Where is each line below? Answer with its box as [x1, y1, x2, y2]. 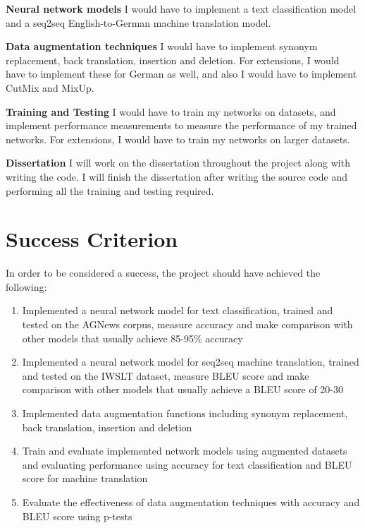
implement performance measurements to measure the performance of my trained [6, 118, 357, 133]
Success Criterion [6, 224, 178, 253]
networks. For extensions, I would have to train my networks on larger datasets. [6, 131, 350, 146]
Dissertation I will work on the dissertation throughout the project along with [6, 155, 350, 170]
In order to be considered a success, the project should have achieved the [6, 265, 321, 280]
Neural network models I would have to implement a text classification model [6, 1, 357, 16]
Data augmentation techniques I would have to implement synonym [6, 39, 318, 54]
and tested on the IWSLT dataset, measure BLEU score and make [22, 368, 309, 383]
